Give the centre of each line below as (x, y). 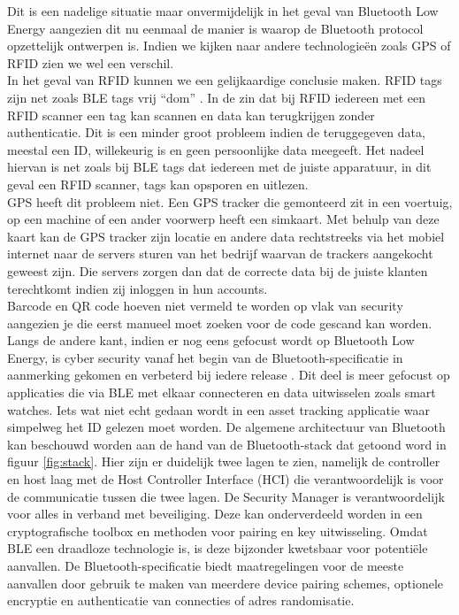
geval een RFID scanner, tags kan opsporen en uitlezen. (158, 184)
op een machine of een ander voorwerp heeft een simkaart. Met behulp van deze (223, 219)
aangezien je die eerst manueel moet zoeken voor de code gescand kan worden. (220, 323)
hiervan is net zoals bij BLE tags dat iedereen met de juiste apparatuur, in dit (219, 167)
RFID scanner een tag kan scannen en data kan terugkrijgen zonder (191, 115)
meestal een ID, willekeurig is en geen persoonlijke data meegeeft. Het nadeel (216, 149)
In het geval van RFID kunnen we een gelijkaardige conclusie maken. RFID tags (225, 80)
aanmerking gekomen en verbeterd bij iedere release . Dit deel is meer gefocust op (229, 375)
